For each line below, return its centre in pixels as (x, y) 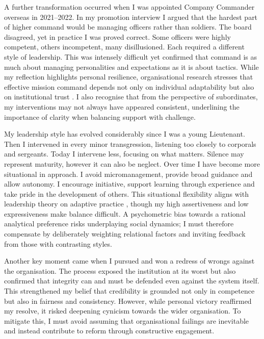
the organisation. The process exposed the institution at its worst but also (120, 270)
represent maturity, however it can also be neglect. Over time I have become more (132, 163)
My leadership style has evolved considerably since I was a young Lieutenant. (125, 134)
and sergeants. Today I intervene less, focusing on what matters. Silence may (124, 154)
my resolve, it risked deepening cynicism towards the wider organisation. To (123, 311)
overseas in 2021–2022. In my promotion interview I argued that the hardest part (131, 17)
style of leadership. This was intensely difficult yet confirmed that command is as (131, 56)
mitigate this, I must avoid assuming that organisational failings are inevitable (127, 320)
